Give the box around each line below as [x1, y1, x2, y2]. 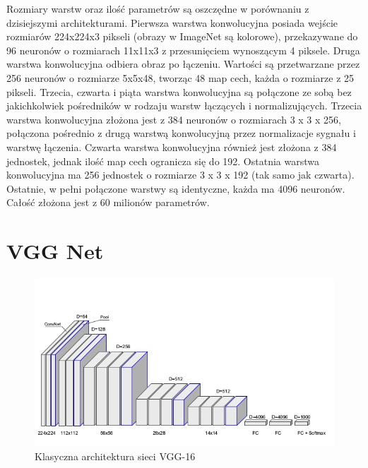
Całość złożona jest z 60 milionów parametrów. [6, 195, 210, 210]
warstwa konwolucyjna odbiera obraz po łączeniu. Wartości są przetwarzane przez [6, 56, 360, 71]
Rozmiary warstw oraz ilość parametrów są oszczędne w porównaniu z [6, 1, 309, 16]
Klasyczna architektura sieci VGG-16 [35, 449, 196, 464]
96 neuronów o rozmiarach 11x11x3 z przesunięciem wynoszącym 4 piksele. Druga [6, 42, 360, 57]
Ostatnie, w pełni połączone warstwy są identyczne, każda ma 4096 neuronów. [6, 181, 345, 196]
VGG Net [6, 236, 104, 265]
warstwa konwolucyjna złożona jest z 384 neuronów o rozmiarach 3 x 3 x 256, [6, 112, 341, 126]
